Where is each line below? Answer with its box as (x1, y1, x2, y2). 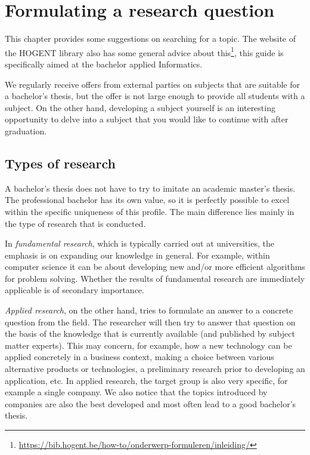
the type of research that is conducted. (5, 217, 146, 229)
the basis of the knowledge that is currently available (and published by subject (5, 327, 295, 340)
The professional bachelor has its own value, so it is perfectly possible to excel (5, 193, 290, 206)
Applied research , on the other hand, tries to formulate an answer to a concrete (5, 304, 293, 316)
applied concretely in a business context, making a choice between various (5, 351, 274, 363)
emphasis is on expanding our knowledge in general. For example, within (5, 248, 270, 261)
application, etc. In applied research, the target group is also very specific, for (5, 374, 288, 386)
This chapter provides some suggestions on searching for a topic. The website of (5, 32, 296, 45)
